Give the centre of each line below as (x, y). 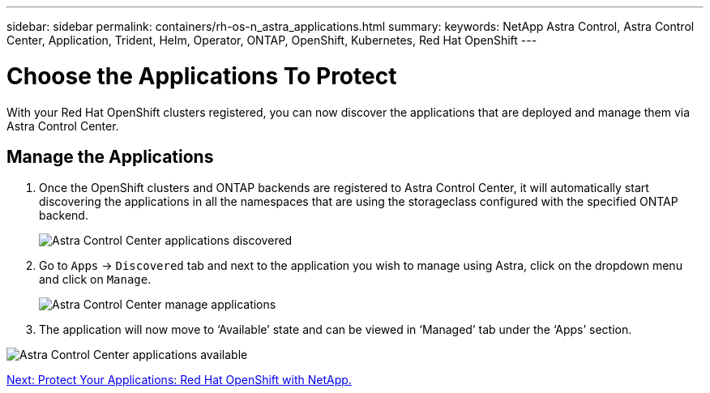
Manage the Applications (110, 156)
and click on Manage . (95, 280)
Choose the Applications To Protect (202, 76)
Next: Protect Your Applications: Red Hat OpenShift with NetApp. (179, 380)
